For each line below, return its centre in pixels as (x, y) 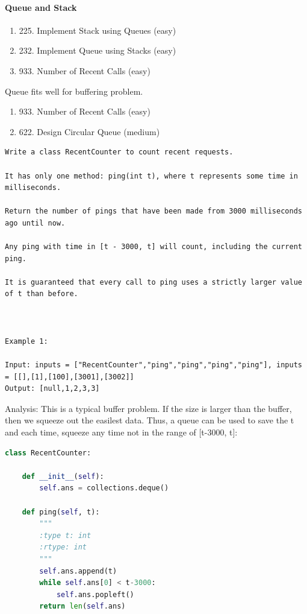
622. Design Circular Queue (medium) (89, 131)
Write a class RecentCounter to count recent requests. (119, 152)
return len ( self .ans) (82, 606)
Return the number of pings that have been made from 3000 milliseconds (153, 211)
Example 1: (26, 341)
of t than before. (42, 294)
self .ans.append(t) (78, 571)
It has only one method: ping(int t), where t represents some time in (151, 176)
